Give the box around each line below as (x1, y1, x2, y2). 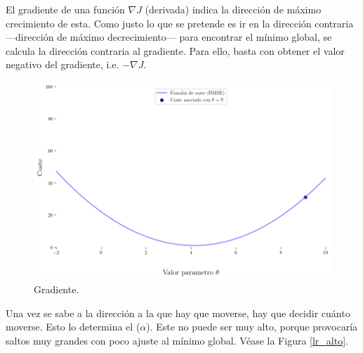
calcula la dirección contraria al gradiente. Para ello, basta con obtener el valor (6, 43, 345, 58)
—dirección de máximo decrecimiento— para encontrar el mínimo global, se (6, 30, 332, 44)
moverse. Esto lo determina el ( (6, 319, 140, 334)
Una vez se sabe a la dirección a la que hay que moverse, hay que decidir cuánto (6, 305, 350, 320)
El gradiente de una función (6, 2, 125, 16)
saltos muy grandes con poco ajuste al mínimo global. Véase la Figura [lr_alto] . (6, 333, 348, 347)
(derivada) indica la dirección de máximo (145, 2, 322, 16)
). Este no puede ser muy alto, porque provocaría (146, 319, 358, 334)
